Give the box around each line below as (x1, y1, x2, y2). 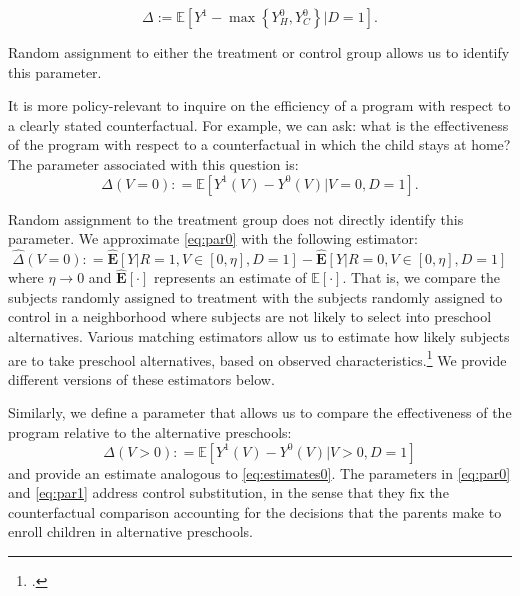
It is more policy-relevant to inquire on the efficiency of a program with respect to (8, 95, 511, 116)
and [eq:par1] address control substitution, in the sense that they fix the (8, 482, 449, 503)
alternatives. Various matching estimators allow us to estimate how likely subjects (8, 325, 510, 346)
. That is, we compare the (342, 267, 501, 288)
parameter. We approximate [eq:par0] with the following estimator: (8, 228, 418, 249)
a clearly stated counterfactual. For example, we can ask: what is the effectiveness (8, 114, 509, 135)
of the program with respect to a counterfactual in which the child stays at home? (8, 134, 511, 155)
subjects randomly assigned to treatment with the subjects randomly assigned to (8, 286, 503, 307)
